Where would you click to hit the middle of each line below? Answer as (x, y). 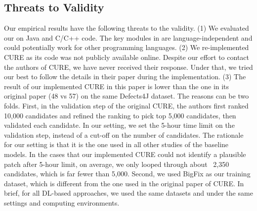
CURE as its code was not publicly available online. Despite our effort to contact (127, 57)
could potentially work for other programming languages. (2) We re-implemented (127, 47)
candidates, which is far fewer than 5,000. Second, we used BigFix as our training (127, 174)
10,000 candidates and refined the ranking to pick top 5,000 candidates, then (120, 115)
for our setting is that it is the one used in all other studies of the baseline (116, 144)
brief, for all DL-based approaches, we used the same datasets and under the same (128, 193)
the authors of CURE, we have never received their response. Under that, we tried (128, 67)
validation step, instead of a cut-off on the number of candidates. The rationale (124, 134)
